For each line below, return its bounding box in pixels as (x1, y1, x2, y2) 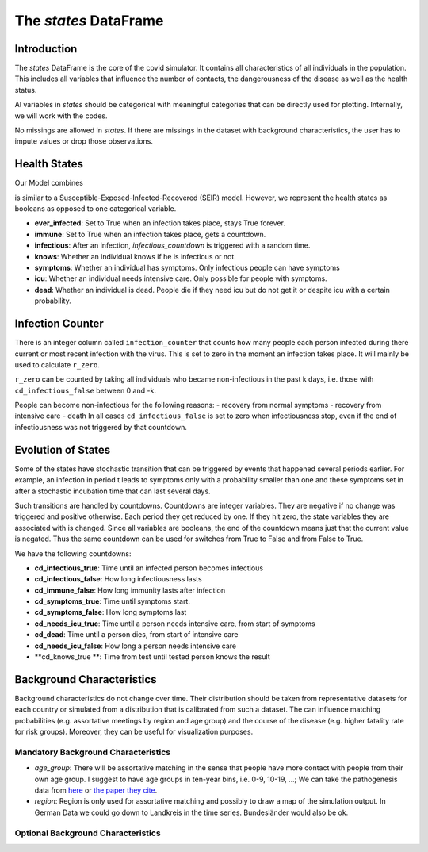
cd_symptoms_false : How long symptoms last (34, 608, 187, 617)
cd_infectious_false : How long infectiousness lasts (34, 574, 202, 584)
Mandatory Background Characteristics (14, 746, 170, 758)
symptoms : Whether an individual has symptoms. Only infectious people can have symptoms (34, 263, 340, 273)
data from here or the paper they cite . (34, 785, 158, 795)
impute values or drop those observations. (14, 136, 154, 146)
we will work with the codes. (14, 111, 108, 121)
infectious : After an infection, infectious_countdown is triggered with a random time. (34, 240, 311, 250)
